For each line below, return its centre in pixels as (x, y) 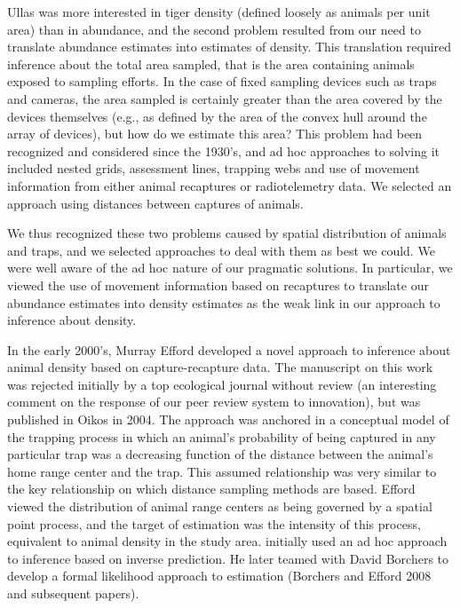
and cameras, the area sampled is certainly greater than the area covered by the (225, 98)
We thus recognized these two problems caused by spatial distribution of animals (227, 233)
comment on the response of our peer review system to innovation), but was (214, 402)
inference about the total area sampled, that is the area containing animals (211, 63)
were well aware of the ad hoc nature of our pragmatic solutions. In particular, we (230, 268)
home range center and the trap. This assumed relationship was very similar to (222, 471)
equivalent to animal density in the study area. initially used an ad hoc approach (227, 541)
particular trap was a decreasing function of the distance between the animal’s (220, 454)
